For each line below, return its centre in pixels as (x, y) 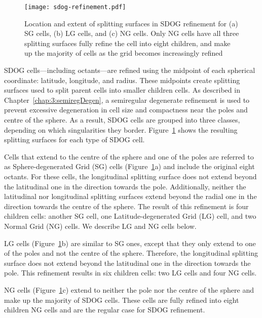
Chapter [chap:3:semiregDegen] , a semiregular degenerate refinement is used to (127, 100)
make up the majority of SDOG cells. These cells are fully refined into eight (122, 300)
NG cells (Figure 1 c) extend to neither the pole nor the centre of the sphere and (129, 289)
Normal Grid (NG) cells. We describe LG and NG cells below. (100, 226)
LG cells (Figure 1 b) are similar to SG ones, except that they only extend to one (130, 243)
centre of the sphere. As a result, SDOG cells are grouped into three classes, (122, 120)
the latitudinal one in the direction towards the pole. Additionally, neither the (125, 186)
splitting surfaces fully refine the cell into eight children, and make (127, 43)
